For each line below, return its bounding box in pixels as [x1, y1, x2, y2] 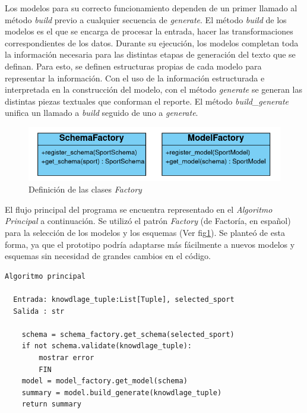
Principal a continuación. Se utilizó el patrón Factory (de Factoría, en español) [5, 215, 291, 227]
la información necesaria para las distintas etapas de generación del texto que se [5, 48, 296, 61]
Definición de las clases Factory [29, 183, 142, 196]
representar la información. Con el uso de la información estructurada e [5, 71, 265, 84]
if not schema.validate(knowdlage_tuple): [21, 342, 192, 351]
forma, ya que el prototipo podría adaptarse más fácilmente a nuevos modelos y [5, 238, 295, 250]
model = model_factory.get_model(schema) [21, 377, 188, 386]
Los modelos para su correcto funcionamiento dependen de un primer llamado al [5, 2, 297, 14]
